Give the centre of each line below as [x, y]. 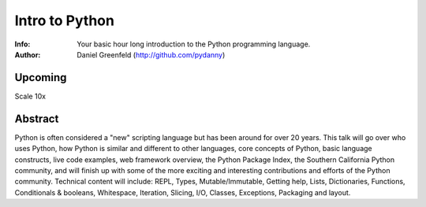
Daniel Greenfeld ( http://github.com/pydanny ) [151, 54]
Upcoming [41, 78]
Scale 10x [30, 96]
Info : [22, 44]
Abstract [37, 118]
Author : [28, 54]
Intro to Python [64, 20]
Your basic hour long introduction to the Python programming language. [194, 44]
